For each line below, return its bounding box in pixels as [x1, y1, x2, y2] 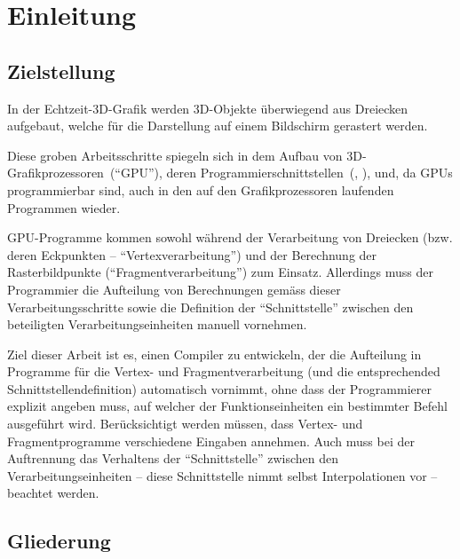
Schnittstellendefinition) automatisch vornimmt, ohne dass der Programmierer [7, 379, 432, 398]
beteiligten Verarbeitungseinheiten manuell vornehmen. [7, 315, 307, 334]
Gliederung [7, 527, 111, 555]
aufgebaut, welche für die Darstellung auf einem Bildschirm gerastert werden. [7, 116, 428, 135]
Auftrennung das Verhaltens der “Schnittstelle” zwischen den [7, 449, 338, 468]
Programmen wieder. [7, 198, 121, 217]
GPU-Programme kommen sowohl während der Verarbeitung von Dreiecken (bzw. [7, 228, 453, 247]
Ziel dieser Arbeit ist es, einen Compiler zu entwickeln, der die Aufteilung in [7, 344, 422, 363]
